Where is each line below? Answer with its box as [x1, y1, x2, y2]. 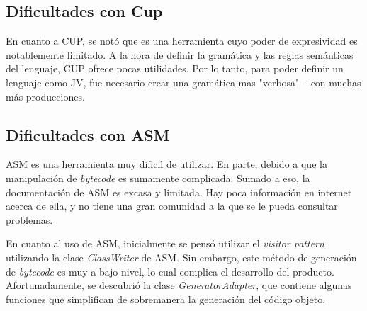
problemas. [6, 212, 53, 227]
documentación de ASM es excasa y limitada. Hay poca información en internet [6, 184, 352, 199]
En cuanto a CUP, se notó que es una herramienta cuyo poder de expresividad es [6, 33, 358, 48]
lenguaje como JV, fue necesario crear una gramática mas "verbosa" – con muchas [6, 74, 361, 89]
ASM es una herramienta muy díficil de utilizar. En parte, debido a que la [6, 157, 327, 171]
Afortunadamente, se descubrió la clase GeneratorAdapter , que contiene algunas [6, 278, 352, 293]
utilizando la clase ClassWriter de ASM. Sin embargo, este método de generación [6, 249, 357, 264]
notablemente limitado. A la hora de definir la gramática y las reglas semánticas [6, 47, 354, 62]
